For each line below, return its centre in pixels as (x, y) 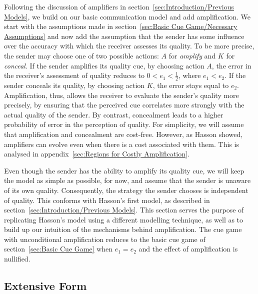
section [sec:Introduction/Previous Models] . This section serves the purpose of (124, 210)
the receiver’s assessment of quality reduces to (74, 75)
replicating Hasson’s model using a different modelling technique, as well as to (124, 219)
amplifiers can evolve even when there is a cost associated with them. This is (121, 144)
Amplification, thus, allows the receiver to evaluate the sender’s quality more (121, 95)
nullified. (17, 259)
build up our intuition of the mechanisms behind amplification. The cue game (123, 229)
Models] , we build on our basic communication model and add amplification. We (127, 16)
